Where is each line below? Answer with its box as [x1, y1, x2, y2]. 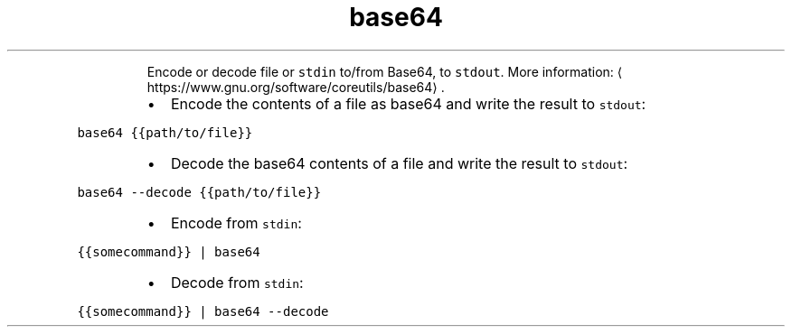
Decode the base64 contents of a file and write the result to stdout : [170, 153, 628, 172]
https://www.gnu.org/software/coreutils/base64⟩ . [146, 79, 445, 95]
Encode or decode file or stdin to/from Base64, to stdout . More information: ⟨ [146, 63, 623, 79]
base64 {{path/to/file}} [77, 125, 253, 140]
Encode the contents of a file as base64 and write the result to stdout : [170, 94, 646, 113]
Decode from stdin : [170, 273, 304, 292]
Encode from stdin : [170, 213, 302, 232]
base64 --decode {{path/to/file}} [77, 184, 322, 199]
